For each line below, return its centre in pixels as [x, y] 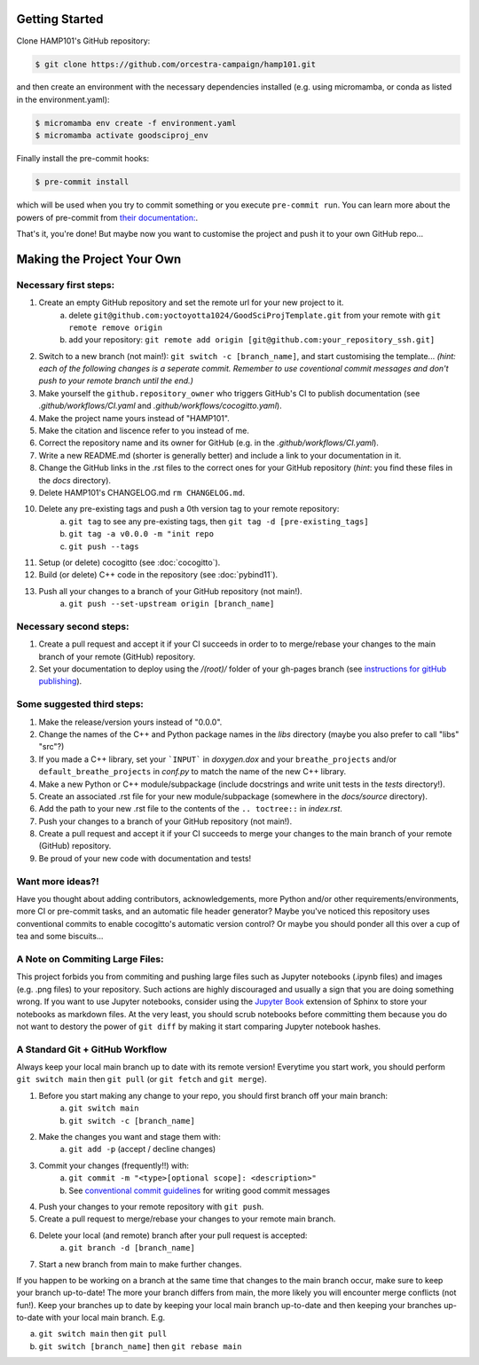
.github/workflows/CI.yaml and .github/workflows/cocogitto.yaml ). [161, 406]
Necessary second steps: [73, 626]
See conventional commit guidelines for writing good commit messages [200, 1190]
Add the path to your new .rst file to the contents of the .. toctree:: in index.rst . [191, 809]
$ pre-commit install [82, 182]
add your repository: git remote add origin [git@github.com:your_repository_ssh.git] [252, 340]
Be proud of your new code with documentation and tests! [145, 858]
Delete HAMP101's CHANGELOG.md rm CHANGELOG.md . [142, 493]
